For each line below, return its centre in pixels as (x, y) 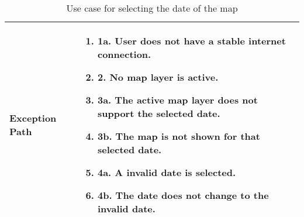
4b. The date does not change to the (183, 195)
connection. (124, 54)
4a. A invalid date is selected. (167, 172)
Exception (33, 118)
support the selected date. (159, 113)
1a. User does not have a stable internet (191, 41)
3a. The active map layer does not (177, 100)
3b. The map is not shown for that (179, 136)
